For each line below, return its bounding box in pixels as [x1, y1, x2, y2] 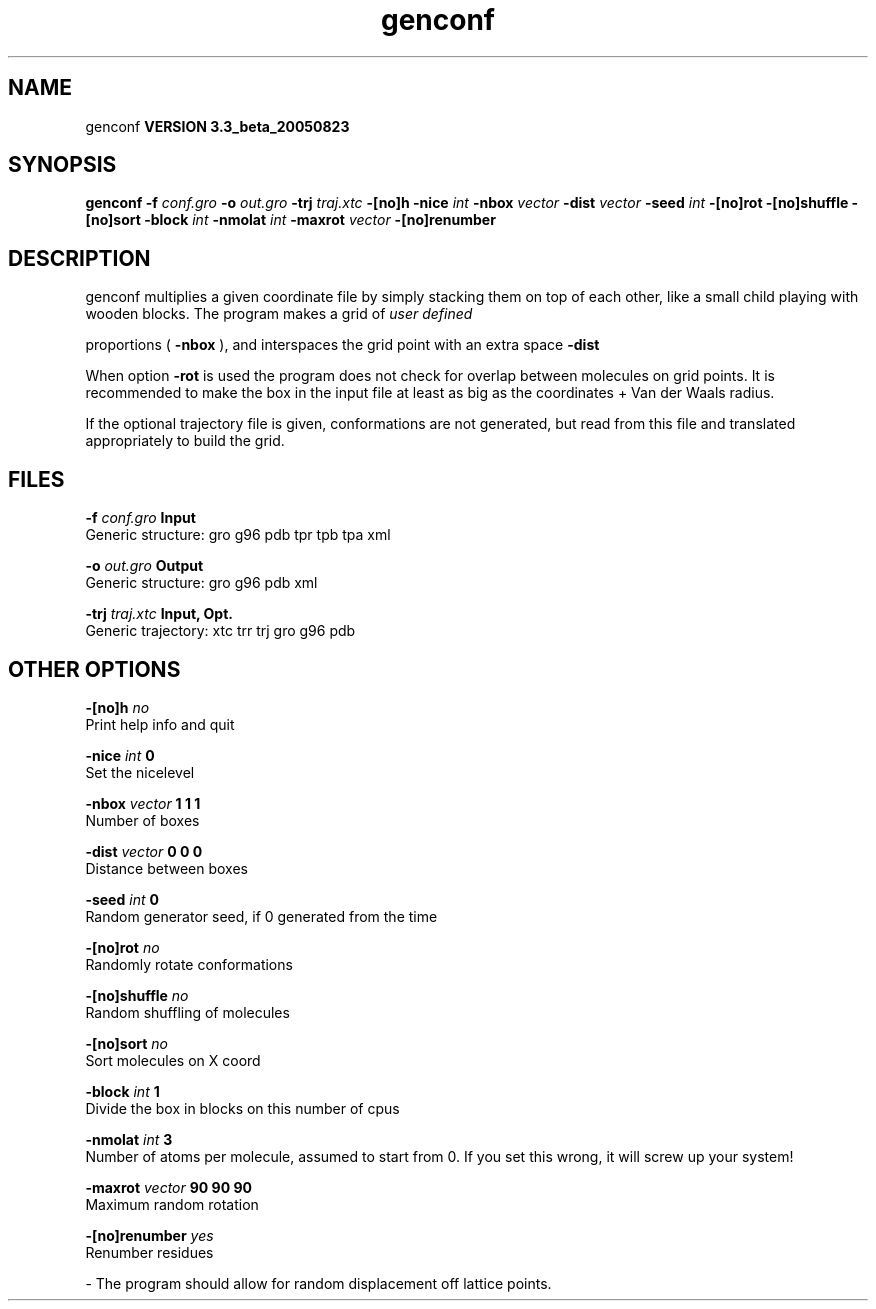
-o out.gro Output [85, 557, 204, 575]
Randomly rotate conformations [85, 955, 293, 973]
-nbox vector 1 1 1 [85, 794, 201, 812]
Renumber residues [85, 1243, 214, 1261]
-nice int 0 [85, 746, 155, 764]
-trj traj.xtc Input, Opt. [85, 605, 233, 623]
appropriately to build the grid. [85, 432, 285, 450]
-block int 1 [85, 1082, 160, 1100]
